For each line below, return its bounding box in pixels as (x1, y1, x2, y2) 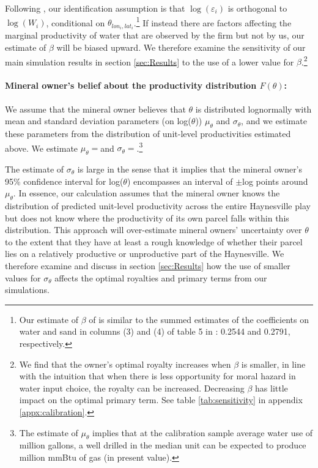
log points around (242, 174, 308, 187)
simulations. (5, 283, 50, 296)
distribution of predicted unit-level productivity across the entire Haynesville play (5, 199, 311, 212)
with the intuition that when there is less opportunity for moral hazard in (19, 370, 296, 382)
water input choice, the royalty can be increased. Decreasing (19, 381, 245, 394)
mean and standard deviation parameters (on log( (5, 114, 191, 127)
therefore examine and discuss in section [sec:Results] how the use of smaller (5, 259, 290, 272)
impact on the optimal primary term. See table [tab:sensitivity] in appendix (19, 393, 303, 406)
